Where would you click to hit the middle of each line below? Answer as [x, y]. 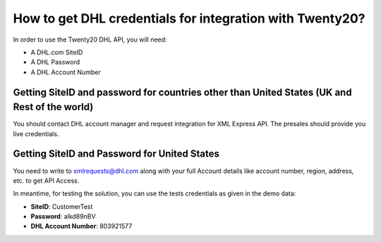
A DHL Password [55, 62]
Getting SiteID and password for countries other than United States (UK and [182, 92]
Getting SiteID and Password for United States [116, 154]
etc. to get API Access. [46, 181]
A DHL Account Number [66, 72]
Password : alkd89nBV [63, 217]
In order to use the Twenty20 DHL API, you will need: [90, 40]
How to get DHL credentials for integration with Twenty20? [189, 18]
